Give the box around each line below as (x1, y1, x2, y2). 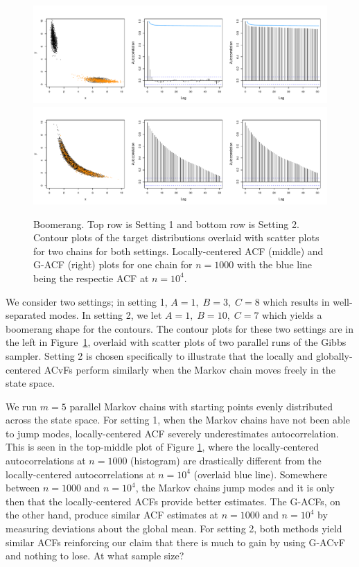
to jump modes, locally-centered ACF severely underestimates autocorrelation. (6, 426, 339, 440)
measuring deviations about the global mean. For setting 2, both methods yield (6, 521, 342, 536)
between (6, 480, 40, 495)
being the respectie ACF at (33, 270, 149, 285)
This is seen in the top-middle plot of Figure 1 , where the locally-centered (6, 439, 319, 454)
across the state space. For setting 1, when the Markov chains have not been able (6, 412, 350, 427)
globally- (316, 348, 353, 363)
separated (6, 308, 46, 322)
